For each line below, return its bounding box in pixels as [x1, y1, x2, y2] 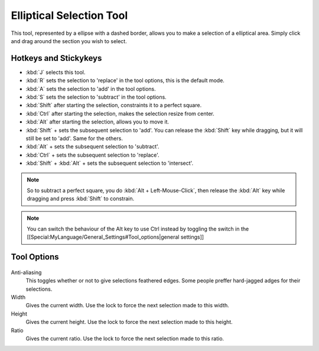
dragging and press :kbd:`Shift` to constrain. [27, 195, 135, 202]
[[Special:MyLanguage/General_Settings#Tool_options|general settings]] [27, 233, 204, 240]
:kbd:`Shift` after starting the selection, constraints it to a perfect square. [25, 102, 202, 109]
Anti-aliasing [11, 269, 42, 276]
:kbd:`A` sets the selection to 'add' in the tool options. [25, 85, 156, 92]
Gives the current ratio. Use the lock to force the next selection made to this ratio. [25, 335, 224, 342]
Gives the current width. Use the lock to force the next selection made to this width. [25, 302, 230, 309]
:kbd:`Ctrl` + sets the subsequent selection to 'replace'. [25, 151, 159, 158]
